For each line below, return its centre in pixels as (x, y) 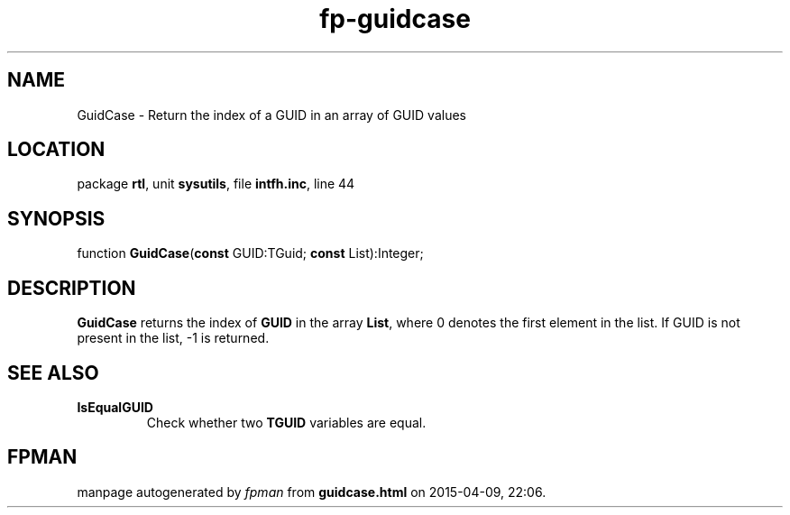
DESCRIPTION (72, 288)
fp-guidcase (395, 19)
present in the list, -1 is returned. (173, 338)
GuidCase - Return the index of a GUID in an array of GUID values (271, 115)
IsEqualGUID (115, 407)
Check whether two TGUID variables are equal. (286, 422)
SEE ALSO (53, 372)
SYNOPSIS (56, 218)
